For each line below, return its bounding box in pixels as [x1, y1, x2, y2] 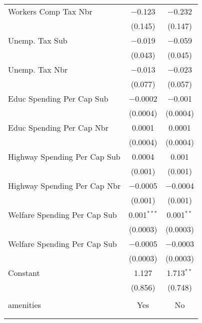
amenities [8, 299, 41, 310]
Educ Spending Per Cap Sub [8, 93, 108, 104]
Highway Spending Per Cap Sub [8, 151, 120, 162]
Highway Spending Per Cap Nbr [8, 180, 121, 191]
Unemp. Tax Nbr [8, 64, 68, 75]
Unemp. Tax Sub [8, 35, 67, 46]
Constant [8, 267, 40, 278]
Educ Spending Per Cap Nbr [8, 122, 109, 133]
